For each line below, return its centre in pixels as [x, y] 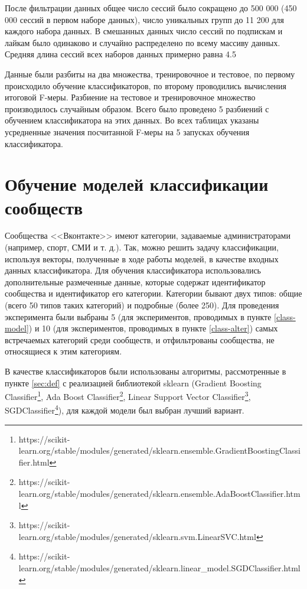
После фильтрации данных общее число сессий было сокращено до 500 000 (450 [151, 8]
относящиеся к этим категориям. [63, 351]
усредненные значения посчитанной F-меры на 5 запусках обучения [127, 131]
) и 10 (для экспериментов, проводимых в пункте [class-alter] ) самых [153, 328]
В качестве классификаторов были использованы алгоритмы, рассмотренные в [146, 371]
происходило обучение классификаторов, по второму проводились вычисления [146, 85]
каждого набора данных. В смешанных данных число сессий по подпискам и [144, 31]
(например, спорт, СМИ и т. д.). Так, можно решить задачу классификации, [142, 247]
